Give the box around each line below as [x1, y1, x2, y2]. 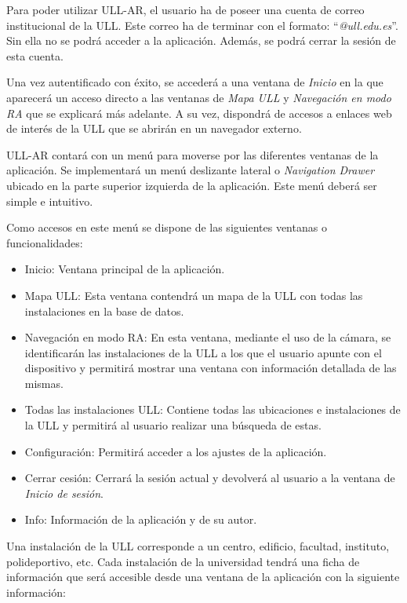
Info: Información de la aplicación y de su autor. [24, 511, 257, 528]
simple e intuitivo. [6, 192, 93, 209]
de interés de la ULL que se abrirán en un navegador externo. [6, 120, 302, 137]
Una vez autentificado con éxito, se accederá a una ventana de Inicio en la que [6, 74, 383, 90]
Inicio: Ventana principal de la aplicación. [24, 261, 225, 277]
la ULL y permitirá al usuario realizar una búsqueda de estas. [24, 417, 322, 433]
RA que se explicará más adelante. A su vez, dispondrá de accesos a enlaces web [6, 104, 392, 121]
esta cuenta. [6, 47, 64, 64]
